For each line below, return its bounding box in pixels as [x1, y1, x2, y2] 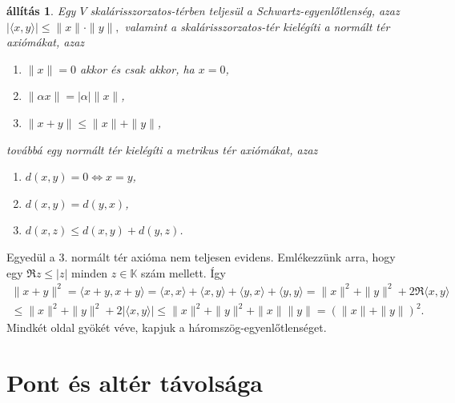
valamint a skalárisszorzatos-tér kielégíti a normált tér [124, 18, 390, 34]
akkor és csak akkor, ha [79, 60, 195, 77]
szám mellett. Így [141, 264, 226, 281]
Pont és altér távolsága [6, 365, 264, 398]
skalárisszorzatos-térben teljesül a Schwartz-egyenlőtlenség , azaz [90, 2, 400, 18]
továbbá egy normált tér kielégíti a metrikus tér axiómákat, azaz [6, 141, 318, 158]
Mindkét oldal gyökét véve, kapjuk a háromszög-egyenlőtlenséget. [6, 319, 327, 336]
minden [71, 264, 108, 281]
